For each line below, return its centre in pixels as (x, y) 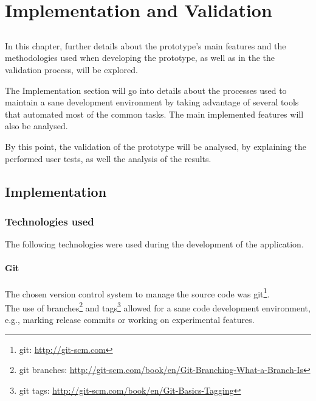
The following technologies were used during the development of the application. (154, 244)
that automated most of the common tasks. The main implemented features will (154, 114)
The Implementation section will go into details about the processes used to (146, 90)
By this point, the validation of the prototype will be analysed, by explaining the (156, 146)
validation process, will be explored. (71, 69)
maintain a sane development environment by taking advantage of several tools (152, 102)
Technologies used (50, 221)
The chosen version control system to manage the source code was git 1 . (137, 293)
